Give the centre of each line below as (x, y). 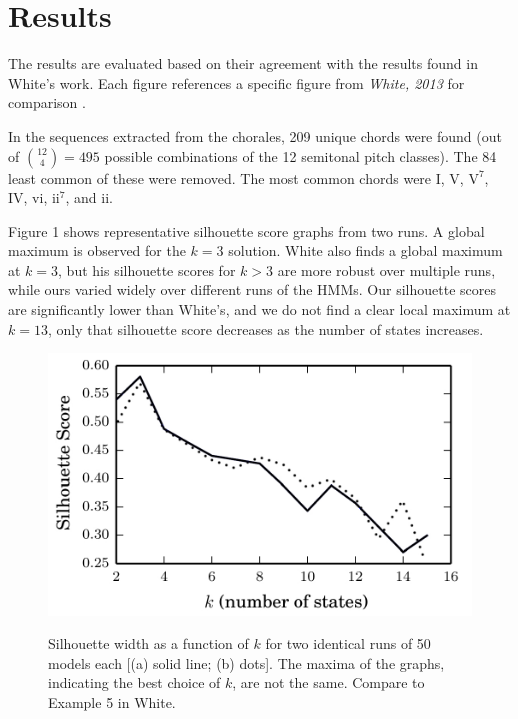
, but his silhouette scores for (147, 269)
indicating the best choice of (134, 682)
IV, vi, (28, 197)
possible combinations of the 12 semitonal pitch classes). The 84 (300, 155)
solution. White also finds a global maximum (365, 250)
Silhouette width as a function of (148, 643)
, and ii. (89, 197)
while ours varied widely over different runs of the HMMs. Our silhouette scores (252, 289)
